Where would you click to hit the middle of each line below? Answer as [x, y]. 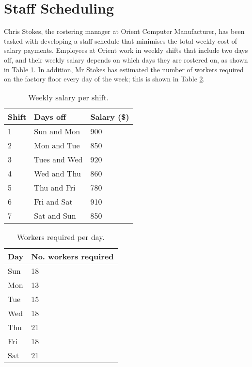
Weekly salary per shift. [69, 97]
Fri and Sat [53, 201]
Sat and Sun [55, 215]
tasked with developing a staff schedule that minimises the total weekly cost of [121, 40]
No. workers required [72, 256]
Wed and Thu [57, 173]
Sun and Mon [57, 131]
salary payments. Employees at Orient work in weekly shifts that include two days [126, 50]
